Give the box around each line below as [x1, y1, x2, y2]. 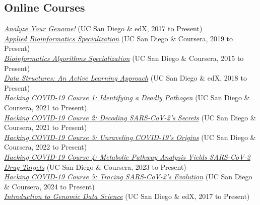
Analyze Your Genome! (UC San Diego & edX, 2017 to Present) [4, 23, 203, 34]
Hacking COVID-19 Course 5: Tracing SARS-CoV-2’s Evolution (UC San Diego [4, 171, 252, 182]
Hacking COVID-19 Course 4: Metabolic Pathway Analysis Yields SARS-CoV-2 [4, 151, 250, 162]
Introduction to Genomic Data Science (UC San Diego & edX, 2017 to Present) [4, 191, 250, 201]
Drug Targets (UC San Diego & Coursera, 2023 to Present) [4, 161, 186, 172]
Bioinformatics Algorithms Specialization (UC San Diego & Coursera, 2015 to [4, 52, 244, 63]
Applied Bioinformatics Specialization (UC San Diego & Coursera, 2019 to [4, 33, 233, 43]
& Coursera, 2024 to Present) [4, 181, 95, 191]
